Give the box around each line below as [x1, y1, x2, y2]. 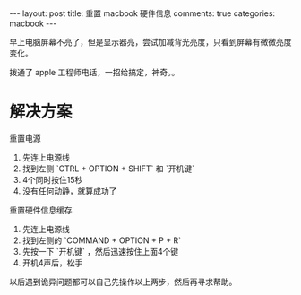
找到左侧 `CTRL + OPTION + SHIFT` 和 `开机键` [21, 163, 195, 174]
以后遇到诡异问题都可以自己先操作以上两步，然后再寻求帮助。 [9, 276, 237, 287]
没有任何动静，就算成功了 [21, 186, 117, 196]
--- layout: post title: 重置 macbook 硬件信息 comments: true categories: [9, 8, 276, 19]
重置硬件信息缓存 [9, 204, 73, 215]
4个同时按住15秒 [21, 174, 83, 185]
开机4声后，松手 [21, 257, 83, 268]
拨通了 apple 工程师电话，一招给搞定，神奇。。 [9, 67, 180, 77]
